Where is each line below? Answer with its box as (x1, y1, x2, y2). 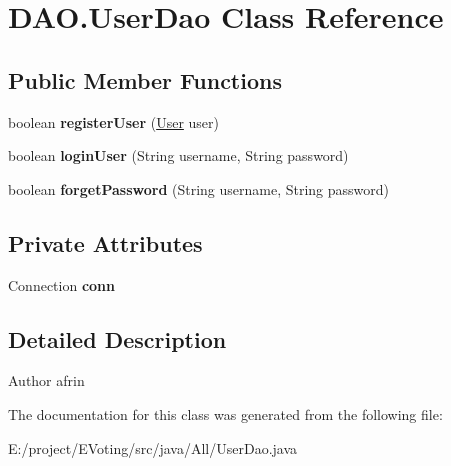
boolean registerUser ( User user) (8, 111, 220, 132)
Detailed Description (8, 323, 227, 354)
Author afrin (8, 370, 85, 391)
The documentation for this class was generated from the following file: (8, 403, 443, 424)
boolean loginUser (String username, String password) (8, 145, 349, 166)
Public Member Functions (8, 64, 282, 95)
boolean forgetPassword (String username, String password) (8, 178, 390, 199)
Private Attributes (8, 227, 203, 258)
